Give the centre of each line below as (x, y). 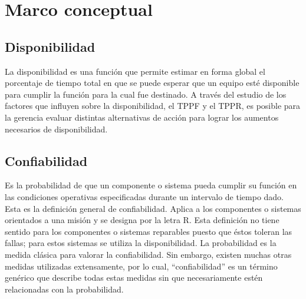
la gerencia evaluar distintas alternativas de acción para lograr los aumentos (142, 117)
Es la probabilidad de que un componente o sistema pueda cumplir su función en (151, 185)
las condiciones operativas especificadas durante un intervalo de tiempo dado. (144, 196)
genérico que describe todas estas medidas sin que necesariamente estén (134, 278)
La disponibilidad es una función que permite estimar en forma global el (135, 71)
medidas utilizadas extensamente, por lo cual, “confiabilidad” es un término (141, 266)
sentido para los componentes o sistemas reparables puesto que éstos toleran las (149, 231)
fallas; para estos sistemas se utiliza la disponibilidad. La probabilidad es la (141, 243)
